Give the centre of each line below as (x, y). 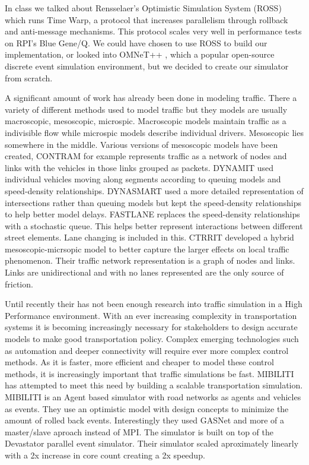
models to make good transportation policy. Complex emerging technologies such (152, 339)
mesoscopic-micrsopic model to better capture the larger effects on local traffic (147, 249)
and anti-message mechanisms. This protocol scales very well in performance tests (153, 31)
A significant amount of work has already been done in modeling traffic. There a (151, 98)
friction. (19, 284)
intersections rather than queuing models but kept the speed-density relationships (153, 202)
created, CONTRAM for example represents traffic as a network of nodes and (146, 156)
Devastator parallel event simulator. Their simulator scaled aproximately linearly (152, 443)
